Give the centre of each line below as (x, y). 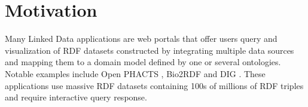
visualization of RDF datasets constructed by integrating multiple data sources (150, 50)
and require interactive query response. (76, 97)
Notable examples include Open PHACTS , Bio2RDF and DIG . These (135, 73)
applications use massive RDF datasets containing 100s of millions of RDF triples (154, 85)
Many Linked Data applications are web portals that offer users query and (141, 39)
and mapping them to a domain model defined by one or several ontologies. (143, 62)
